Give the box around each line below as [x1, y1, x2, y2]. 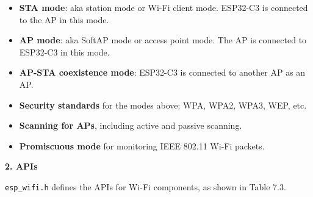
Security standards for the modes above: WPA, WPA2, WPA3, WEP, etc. [19, 98, 307, 111]
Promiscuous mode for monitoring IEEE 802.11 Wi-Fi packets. [19, 139, 265, 152]
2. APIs [5, 160, 38, 173]
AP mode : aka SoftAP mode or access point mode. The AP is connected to [19, 34, 307, 46]
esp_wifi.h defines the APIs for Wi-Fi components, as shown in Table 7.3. [5, 180, 286, 193]
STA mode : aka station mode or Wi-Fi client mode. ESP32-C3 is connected [19, 1, 308, 13]
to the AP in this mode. [19, 13, 109, 26]
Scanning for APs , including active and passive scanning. [19, 119, 242, 132]
